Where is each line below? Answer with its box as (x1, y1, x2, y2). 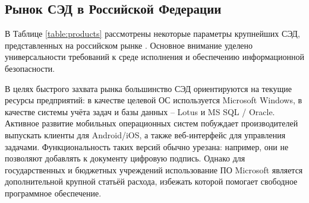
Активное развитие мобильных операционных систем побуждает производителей (5, 117, 298, 129)
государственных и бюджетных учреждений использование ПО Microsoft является (5, 163, 303, 176)
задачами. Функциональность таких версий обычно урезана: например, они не (5, 140, 289, 153)
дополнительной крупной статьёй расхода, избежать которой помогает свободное (5, 175, 298, 188)
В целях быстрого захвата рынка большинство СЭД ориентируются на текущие (5, 82, 292, 94)
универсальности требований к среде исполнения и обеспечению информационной (5, 50, 304, 63)
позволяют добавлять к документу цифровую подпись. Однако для (5, 152, 245, 164)
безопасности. (5, 62, 55, 74)
